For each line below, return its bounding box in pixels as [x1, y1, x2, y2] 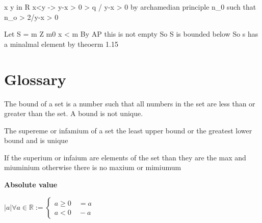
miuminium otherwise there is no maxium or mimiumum [4, 162, 181, 173]
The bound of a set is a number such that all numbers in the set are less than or [4, 98, 255, 108]
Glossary [4, 68, 66, 89]
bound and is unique [4, 135, 68, 146]
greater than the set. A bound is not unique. [4, 108, 143, 119]
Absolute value [4, 179, 58, 190]
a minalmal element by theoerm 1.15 [4, 38, 119, 49]
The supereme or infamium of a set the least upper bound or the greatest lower [4, 125, 252, 135]
